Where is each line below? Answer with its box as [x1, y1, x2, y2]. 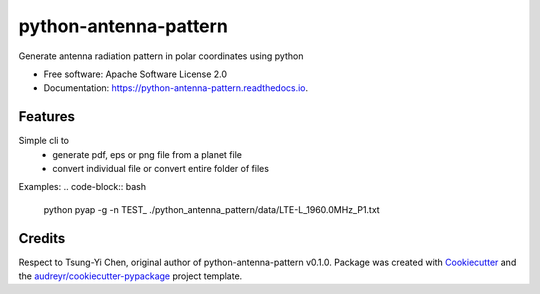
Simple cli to [18, 135, 70, 147]
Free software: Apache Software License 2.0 [43, 68, 228, 80]
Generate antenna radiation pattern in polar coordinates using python [18, 50, 304, 62]
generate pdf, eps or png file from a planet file [52, 148, 242, 160]
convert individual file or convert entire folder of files [52, 163, 270, 175]
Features [18, 108, 75, 125]
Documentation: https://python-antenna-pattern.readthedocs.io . [43, 82, 309, 94]
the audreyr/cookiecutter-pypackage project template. [18, 270, 243, 282]
